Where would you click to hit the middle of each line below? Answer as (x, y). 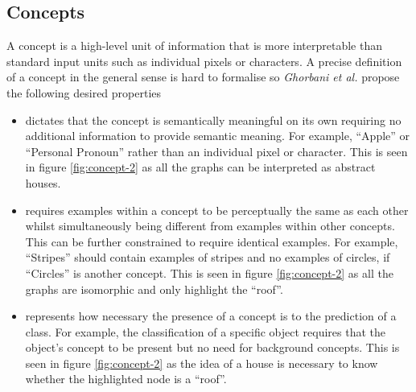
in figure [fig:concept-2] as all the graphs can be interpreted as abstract (200, 167)
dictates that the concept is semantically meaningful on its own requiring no (213, 120)
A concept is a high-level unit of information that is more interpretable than (194, 45)
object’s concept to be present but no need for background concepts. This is (212, 347)
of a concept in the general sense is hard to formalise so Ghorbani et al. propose (203, 77)
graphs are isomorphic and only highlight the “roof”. (154, 289)
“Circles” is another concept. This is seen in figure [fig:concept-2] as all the (209, 272)
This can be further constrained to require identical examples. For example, (212, 241)
